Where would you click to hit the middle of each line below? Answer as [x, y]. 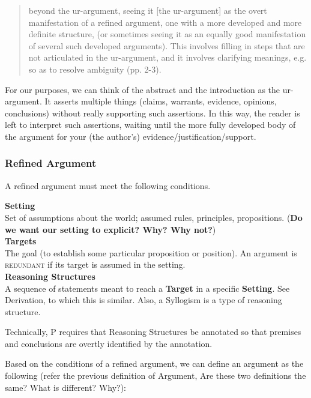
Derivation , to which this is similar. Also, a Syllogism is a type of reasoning [143, 300]
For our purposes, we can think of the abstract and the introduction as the [143, 89]
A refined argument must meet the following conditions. [108, 185]
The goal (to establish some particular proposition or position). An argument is [151, 252]
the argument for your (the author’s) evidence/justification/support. [131, 136]
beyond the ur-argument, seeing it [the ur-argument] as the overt [148, 10]
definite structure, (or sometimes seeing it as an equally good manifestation [167, 34]
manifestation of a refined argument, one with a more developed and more [165, 22]
